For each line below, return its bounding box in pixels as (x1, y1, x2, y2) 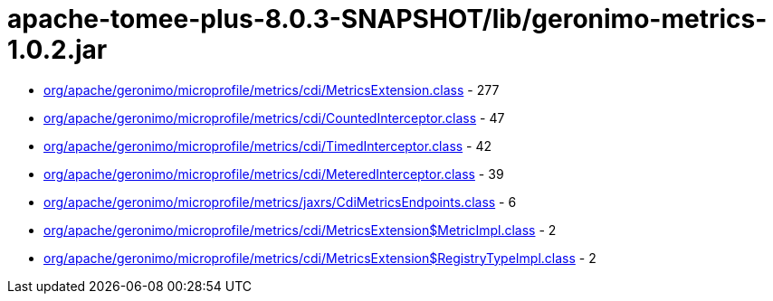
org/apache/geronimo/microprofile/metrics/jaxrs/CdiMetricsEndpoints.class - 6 (43, 193, 517, 210)
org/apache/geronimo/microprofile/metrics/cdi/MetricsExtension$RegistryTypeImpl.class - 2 (43, 249, 596, 266)
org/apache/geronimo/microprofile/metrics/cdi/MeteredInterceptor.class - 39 (43, 165, 504, 182)
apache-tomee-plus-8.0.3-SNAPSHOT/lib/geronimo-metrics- (7, 4, 768, 34)
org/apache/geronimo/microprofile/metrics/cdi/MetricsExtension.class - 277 (43, 81, 500, 98)
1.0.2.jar (7, 34, 108, 65)
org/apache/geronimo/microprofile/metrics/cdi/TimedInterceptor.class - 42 (43, 137, 492, 154)
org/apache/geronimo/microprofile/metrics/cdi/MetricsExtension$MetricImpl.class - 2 (43, 221, 557, 238)
